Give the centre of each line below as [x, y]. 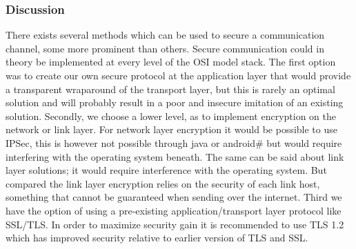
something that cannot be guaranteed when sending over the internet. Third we [174, 197]
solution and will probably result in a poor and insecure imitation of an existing [175, 102]
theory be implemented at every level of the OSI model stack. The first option [171, 62]
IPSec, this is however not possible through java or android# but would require [174, 142]
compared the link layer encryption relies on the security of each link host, [163, 183]
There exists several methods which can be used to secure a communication [165, 35]
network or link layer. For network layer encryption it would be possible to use [171, 129]
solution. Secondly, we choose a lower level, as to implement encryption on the [171, 116]
